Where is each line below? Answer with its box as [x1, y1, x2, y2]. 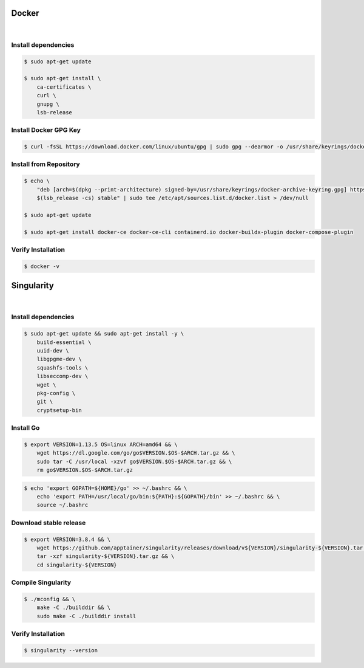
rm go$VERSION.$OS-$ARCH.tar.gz [36, 467, 133, 473]
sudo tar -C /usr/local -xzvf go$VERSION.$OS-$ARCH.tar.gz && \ [36, 458, 232, 465]
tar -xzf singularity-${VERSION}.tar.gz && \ [36, 553, 175, 560]
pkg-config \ [36, 390, 76, 396]
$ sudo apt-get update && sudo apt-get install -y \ [24, 330, 184, 337]
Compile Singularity [11, 578, 72, 587]
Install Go [11, 424, 40, 432]
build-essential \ [36, 339, 92, 346]
